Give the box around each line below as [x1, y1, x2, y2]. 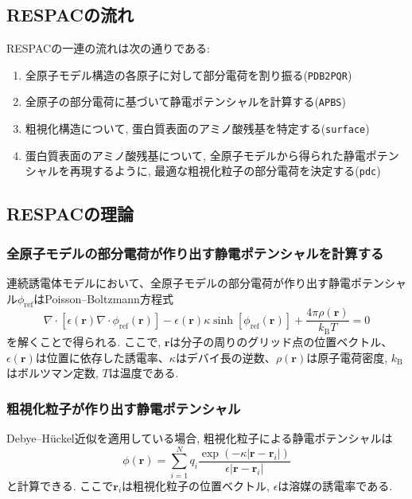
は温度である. [108, 365, 179, 381]
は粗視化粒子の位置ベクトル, [122, 477, 270, 493]
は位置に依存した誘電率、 [35, 349, 169, 365]
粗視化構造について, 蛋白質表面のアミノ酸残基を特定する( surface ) [25, 120, 370, 137]
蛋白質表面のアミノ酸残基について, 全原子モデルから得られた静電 [25, 146, 366, 163]
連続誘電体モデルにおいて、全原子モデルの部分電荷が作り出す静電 [6, 275, 351, 291]
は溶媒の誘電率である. [278, 477, 393, 493]
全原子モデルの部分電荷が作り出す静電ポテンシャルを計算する [6, 243, 384, 263]
